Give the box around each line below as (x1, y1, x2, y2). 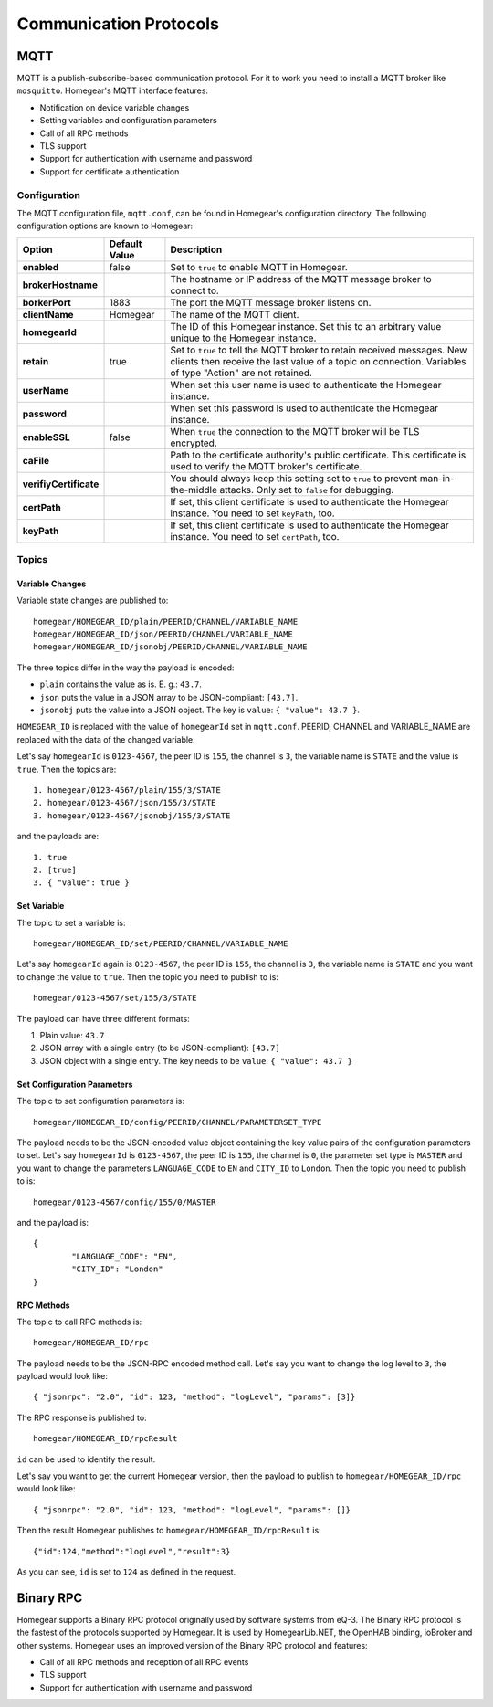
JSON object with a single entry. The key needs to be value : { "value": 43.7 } (39, 1055, 353, 1066)
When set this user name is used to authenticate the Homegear (170, 378, 442, 391)
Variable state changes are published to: (16, 595, 169, 606)
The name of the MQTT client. (170, 308, 299, 321)
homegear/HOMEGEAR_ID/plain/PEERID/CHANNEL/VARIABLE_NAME (33, 616, 299, 627)
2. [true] (33, 864, 77, 875)
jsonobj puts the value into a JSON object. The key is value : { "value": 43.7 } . (39, 704, 361, 716)
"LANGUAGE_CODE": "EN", (71, 1251, 178, 1261)
